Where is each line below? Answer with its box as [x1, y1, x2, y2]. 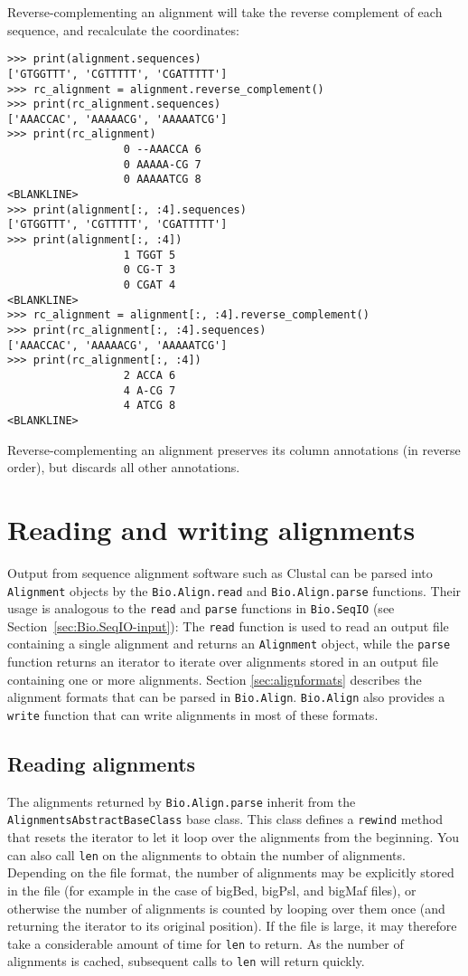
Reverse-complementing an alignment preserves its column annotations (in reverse [7, 440, 461, 459]
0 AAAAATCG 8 [123, 173, 201, 186]
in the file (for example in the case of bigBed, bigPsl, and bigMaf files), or [7, 880, 417, 899]
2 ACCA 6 [123, 368, 176, 382]
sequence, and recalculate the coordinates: [7, 20, 239, 39]
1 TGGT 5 [123, 248, 176, 261]
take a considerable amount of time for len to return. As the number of [7, 933, 404, 952]
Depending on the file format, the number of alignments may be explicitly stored [7, 863, 454, 882]
